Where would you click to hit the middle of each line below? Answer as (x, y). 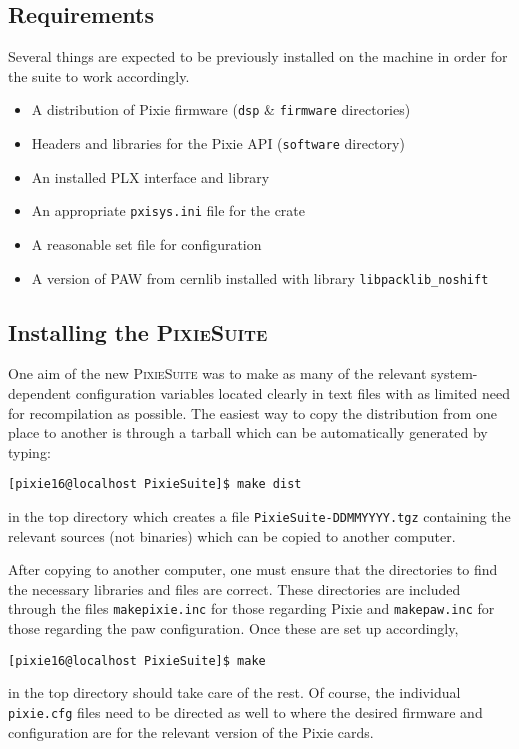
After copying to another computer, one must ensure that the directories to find (253, 569)
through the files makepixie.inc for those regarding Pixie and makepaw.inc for (251, 608)
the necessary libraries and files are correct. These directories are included (234, 588)
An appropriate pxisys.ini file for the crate (168, 210)
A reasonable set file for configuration (146, 243)
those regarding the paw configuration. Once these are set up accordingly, (233, 628)
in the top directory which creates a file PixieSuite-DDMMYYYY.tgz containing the (259, 516)
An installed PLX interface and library (150, 176)
